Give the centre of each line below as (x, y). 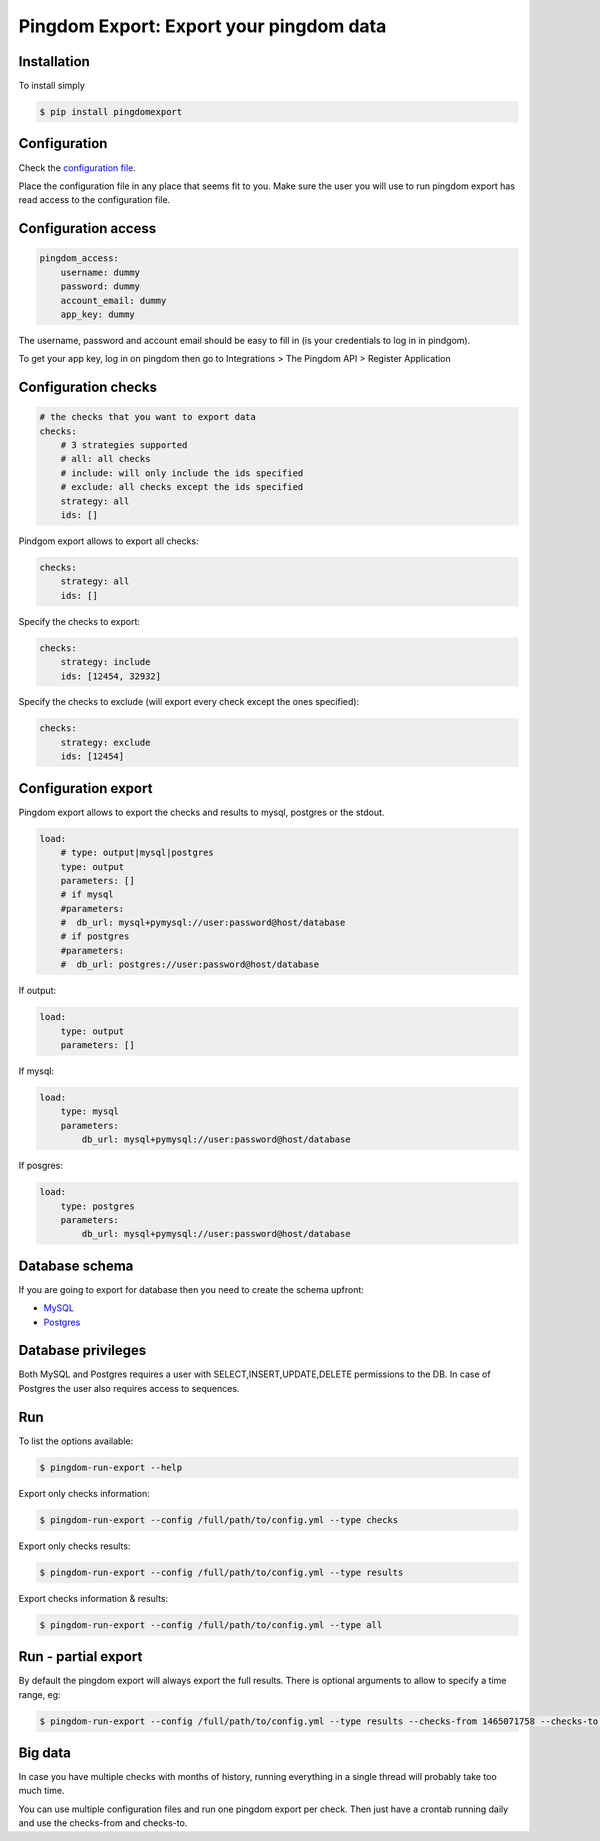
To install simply (51, 86)
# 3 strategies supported (124, 445)
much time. (41, 1791)
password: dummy (100, 286)
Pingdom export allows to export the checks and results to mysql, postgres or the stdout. (201, 812)
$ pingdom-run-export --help (111, 1467)
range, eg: (39, 1694)
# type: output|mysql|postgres (137, 853)
